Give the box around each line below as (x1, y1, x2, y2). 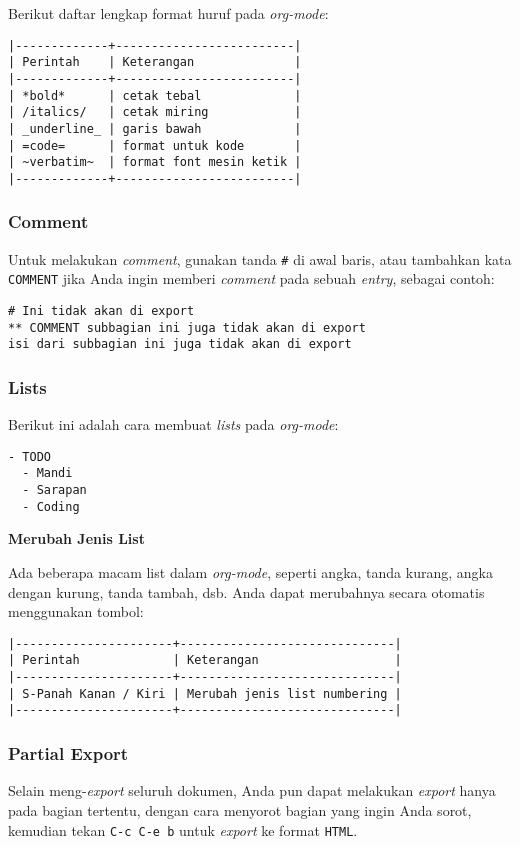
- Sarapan (22, 483, 87, 498)
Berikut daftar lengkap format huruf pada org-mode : (8, 3, 329, 23)
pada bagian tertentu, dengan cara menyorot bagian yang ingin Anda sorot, (8, 799, 472, 820)
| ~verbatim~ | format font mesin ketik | (8, 155, 302, 170)
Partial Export (8, 741, 129, 766)
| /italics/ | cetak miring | (8, 105, 302, 120)
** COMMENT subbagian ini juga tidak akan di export (8, 320, 366, 335)
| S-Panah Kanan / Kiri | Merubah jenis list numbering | (8, 686, 402, 701)
